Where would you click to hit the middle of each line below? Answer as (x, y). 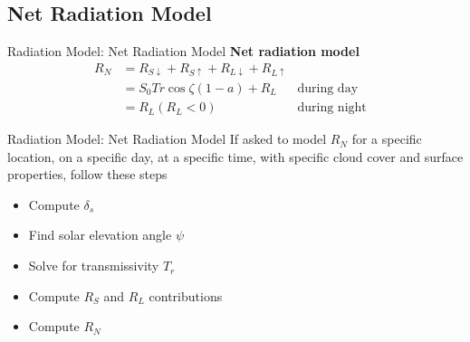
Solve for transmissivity (94, 266)
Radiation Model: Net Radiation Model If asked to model (167, 139)
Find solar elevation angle (100, 235)
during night (332, 108)
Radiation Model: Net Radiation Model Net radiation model (183, 51)
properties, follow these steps (87, 174)
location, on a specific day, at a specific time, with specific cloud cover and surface (235, 156)
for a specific (387, 139)
